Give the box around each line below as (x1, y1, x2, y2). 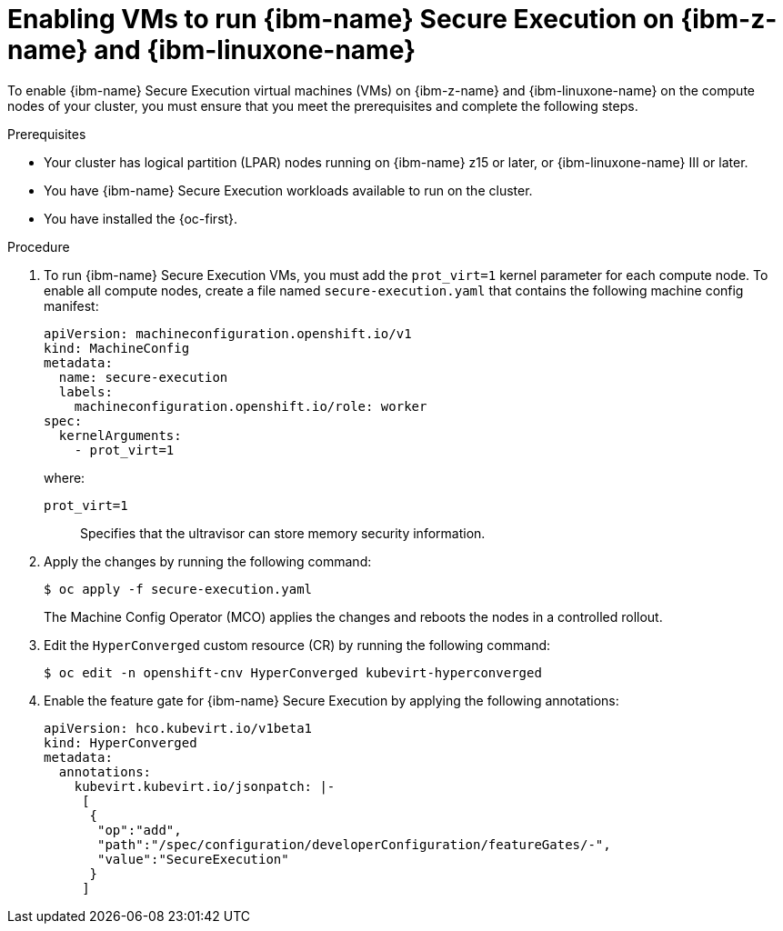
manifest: (44, 297, 99, 314)
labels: (58, 384, 113, 399)
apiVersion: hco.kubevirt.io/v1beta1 (44, 720, 313, 736)
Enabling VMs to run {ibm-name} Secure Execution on (7, 4, 675, 35)
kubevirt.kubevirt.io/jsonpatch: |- (74, 778, 336, 794)
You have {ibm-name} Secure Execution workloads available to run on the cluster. (44, 182, 533, 198)
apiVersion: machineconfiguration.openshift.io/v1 (44, 325, 412, 341)
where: (44, 469, 85, 486)
